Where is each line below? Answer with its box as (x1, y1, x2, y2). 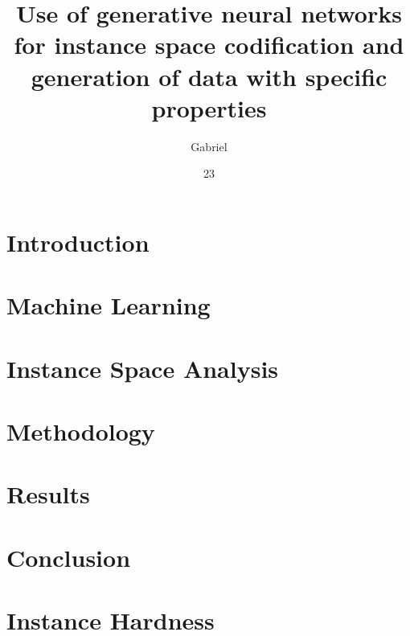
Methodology (6, 415, 155, 447)
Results (6, 478, 90, 511)
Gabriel (191, 137, 228, 154)
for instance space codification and (14, 28, 404, 61)
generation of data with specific (31, 59, 387, 92)
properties (151, 91, 267, 124)
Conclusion (6, 540, 131, 573)
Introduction (6, 225, 150, 258)
